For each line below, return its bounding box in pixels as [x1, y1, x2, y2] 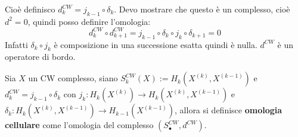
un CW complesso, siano [28, 72, 118, 84]
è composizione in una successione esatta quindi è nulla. [54, 38, 257, 50]
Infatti [5, 38, 28, 50]
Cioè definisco [5, 3, 55, 15]
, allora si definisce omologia [175, 104, 283, 116]
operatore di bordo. [5, 50, 76, 63]
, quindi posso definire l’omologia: [27, 15, 151, 27]
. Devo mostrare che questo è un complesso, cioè [114, 3, 290, 15]
